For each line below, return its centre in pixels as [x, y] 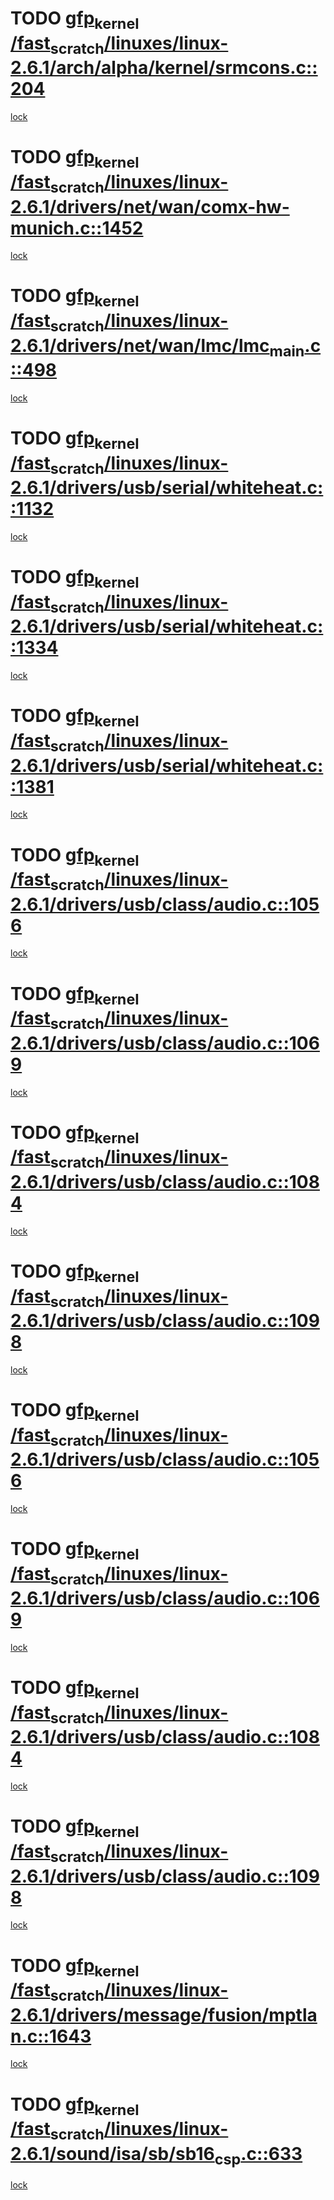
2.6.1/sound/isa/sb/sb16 [112, 2153]
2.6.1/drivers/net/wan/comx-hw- [150, 206]
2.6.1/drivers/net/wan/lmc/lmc [140, 345]
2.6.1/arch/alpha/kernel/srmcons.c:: [164, 68]
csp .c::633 [258, 2155]
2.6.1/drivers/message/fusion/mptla [164, 2014]
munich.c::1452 [77, 228]
